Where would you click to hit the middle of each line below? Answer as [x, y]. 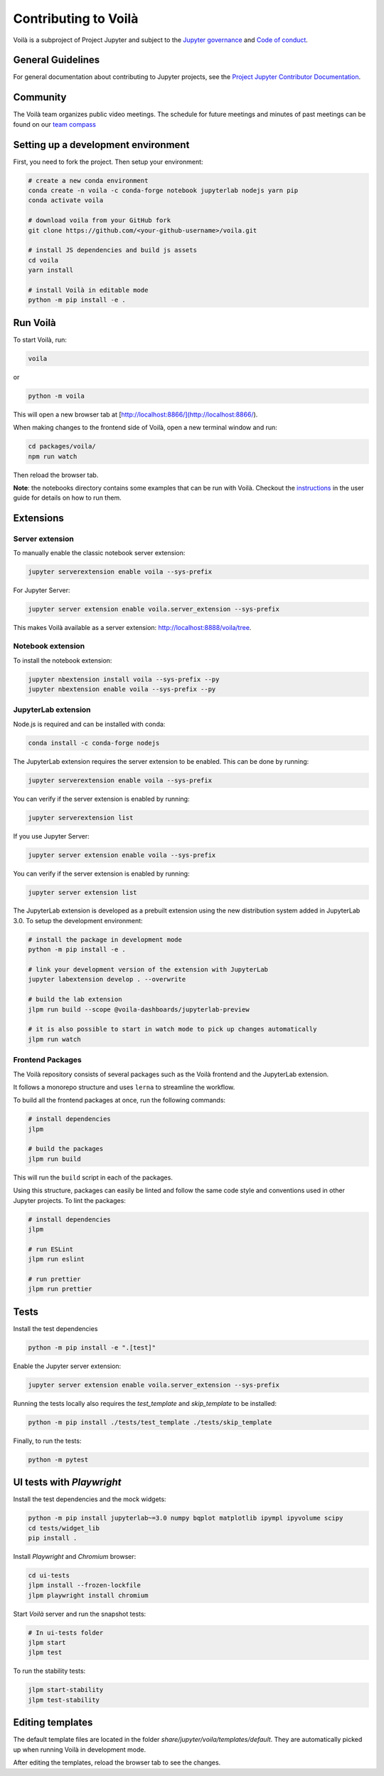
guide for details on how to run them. [67, 498]
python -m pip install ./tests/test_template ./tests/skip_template [150, 1422]
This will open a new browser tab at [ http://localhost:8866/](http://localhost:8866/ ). [135, 414]
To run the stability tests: [49, 1671]
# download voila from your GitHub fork [99, 220]
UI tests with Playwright [67, 1482]
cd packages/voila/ [62, 446]
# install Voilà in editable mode [88, 290]
